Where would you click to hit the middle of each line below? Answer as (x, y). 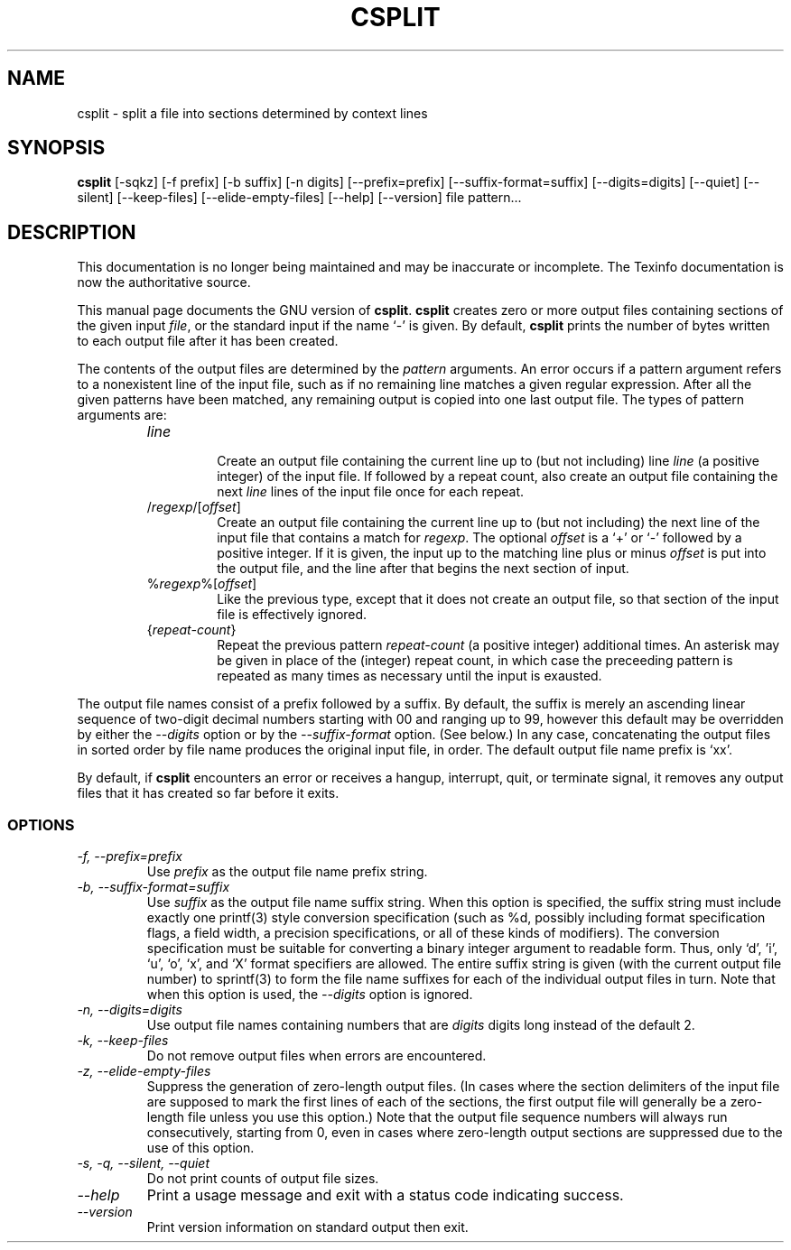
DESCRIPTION (72, 232)
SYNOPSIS (56, 148)
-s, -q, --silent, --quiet (143, 1163)
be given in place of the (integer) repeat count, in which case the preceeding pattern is (475, 661)
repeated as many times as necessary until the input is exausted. (409, 676)
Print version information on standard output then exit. (307, 1227)
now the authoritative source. (164, 282)
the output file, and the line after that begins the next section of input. (423, 569)
